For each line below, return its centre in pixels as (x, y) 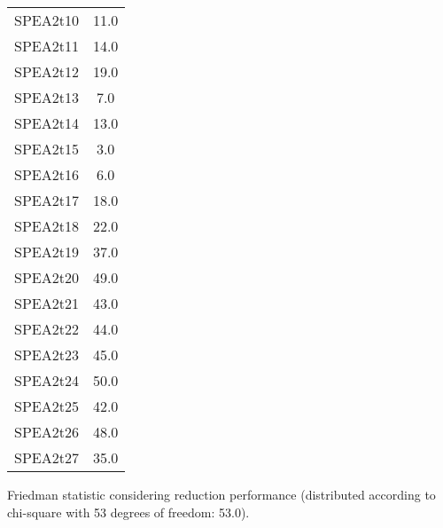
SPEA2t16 (47, 174)
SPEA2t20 (47, 277)
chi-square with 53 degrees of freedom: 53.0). (128, 512)
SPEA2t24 (47, 380)
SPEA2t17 (47, 200)
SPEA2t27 (47, 457)
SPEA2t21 (47, 303)
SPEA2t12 (47, 71)
